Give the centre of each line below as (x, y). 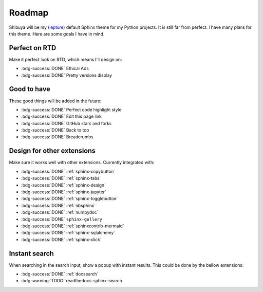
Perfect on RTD (33, 48)
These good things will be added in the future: (55, 101)
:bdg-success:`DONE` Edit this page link (62, 116)
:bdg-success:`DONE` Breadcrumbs (57, 137)
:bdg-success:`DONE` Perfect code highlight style (71, 109)
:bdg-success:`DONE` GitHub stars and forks (66, 123)
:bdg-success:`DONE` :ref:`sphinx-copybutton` (68, 171)
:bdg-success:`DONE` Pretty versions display (66, 75)
